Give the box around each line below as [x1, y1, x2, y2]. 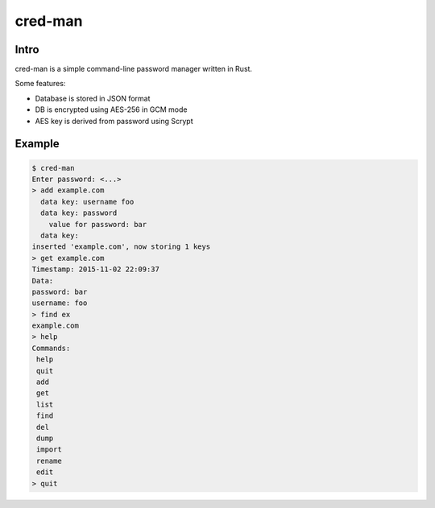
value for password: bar [48, 220, 147, 229]
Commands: [31, 343, 71, 353]
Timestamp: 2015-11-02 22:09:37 [31, 265, 160, 274]
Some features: [14, 79, 66, 89]
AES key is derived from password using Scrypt [35, 116, 193, 126]
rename [36, 456, 62, 465]
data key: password [40, 209, 118, 217]
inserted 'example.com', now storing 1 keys [31, 242, 211, 251]
